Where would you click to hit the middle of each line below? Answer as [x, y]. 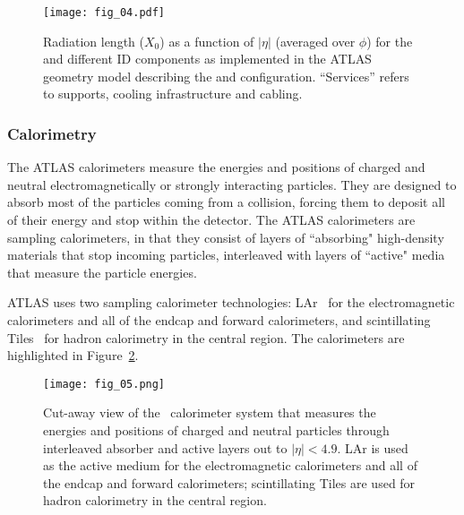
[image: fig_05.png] [104, 384]
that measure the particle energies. [102, 272]
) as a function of [207, 41]
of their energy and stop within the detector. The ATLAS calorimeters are [211, 220]
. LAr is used [373, 447]
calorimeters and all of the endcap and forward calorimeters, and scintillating [219, 320]
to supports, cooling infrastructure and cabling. [173, 94]
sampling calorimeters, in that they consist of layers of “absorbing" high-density [226, 237]
